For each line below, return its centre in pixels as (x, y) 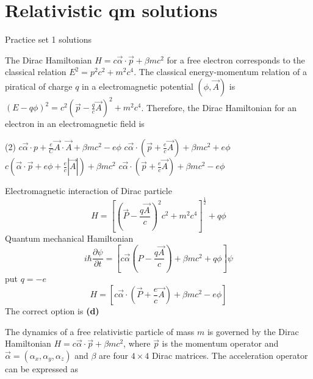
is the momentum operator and (220, 343)
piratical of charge (39, 86)
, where (137, 343)
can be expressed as (42, 368)
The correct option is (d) (52, 311)
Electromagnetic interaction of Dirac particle (88, 190)
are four (114, 355)
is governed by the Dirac (253, 331)
